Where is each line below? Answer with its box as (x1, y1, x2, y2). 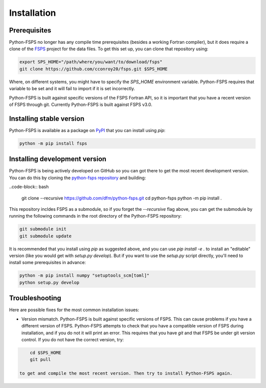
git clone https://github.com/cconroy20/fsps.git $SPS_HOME (19, 66, 168, 71)
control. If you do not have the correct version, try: (21, 336, 124, 342)
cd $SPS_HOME (30, 350, 62, 356)
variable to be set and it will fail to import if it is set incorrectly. (9, 86, 135, 92)
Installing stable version (9, 114, 85, 123)
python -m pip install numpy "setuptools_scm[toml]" (19, 273, 150, 278)
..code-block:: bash (9, 184, 49, 190)
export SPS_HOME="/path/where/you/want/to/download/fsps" (19, 59, 163, 65)
